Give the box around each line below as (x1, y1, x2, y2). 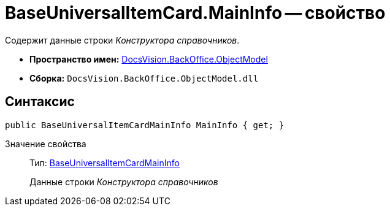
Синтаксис (5, 94, 75, 110)
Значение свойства (5, 138, 86, 149)
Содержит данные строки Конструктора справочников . (5, 34, 240, 45)
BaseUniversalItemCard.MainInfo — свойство (5, 2, 386, 23)
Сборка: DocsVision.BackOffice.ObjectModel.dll (29, 72, 259, 83)
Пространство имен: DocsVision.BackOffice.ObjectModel (29, 53, 268, 64)
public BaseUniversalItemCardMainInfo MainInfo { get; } (5, 120, 285, 130)
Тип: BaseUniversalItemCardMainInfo (29, 157, 180, 168)
